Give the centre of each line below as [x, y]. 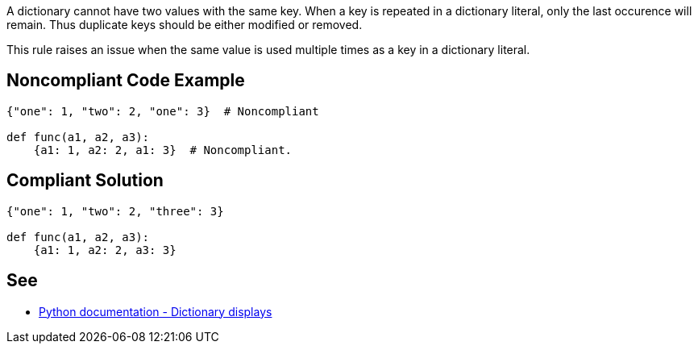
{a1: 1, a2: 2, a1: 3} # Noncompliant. [163, 150]
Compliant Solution [85, 181]
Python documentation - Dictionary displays [156, 311]
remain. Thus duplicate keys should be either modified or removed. [185, 25]
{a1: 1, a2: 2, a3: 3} [105, 250]
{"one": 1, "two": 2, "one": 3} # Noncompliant [163, 111]
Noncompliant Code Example [126, 81]
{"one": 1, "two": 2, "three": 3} [115, 211]
